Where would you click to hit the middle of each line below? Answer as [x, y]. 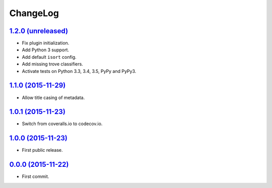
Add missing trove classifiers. [52, 64]
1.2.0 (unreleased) [39, 31]
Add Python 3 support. [46, 50]
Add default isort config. [49, 57]
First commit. [36, 176]
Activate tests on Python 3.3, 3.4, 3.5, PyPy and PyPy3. [79, 71]
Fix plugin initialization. [46, 43]
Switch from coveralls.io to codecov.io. [62, 124]
